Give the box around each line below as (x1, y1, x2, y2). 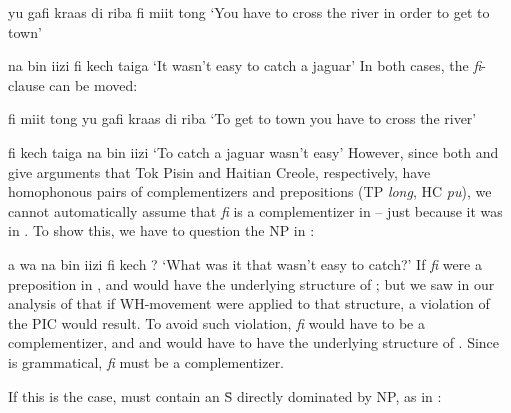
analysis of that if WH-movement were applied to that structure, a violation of (8, 293, 490, 314)
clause (8, 74, 45, 95)
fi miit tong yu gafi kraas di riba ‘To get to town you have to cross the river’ (8, 108, 477, 129)
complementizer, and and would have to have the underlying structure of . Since (8, 332, 500, 353)
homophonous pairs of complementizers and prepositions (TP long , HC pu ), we (8, 181, 492, 202)
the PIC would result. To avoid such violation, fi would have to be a (8, 312, 425, 333)
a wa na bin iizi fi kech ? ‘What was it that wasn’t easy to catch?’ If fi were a (8, 253, 482, 274)
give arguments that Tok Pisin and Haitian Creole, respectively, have (8, 161, 431, 182)
